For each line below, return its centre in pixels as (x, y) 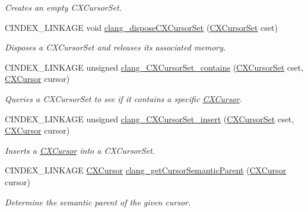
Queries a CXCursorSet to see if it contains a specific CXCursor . (123, 98)
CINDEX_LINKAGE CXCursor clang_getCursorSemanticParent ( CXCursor (146, 170)
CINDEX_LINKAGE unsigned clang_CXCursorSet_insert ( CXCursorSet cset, (150, 118)
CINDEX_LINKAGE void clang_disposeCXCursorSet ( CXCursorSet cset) (141, 27)
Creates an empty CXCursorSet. (63, 7)
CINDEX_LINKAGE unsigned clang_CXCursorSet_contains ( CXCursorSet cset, (154, 67)
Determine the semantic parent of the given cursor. (98, 202)
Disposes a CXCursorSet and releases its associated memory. (115, 47)
